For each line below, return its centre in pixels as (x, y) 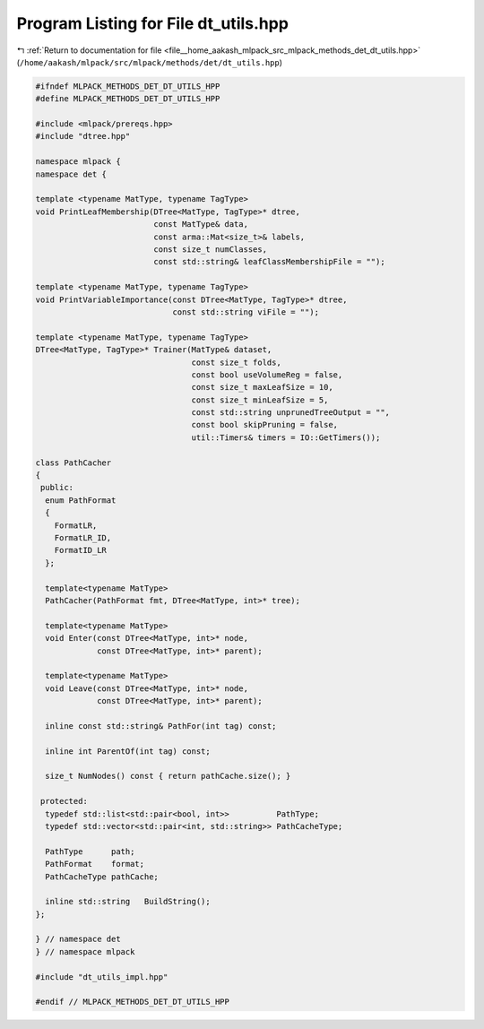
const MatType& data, (201, 225)
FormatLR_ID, (83, 537)
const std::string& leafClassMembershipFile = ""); (269, 262)
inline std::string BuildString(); (128, 902)
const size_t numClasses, (211, 250)
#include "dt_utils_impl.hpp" (102, 977)
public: (57, 488)
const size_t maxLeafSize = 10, (262, 387)
